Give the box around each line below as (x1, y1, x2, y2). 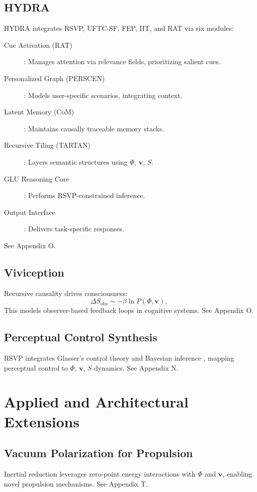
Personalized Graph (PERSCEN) (4, 73, 105, 83)
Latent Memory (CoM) (4, 106, 75, 117)
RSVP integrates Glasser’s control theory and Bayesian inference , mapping (4, 353, 234, 363)
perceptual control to (4, 362, 68, 373)
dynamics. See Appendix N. (94, 362, 178, 373)
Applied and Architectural (4, 392, 189, 412)
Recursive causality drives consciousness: (4, 288, 128, 298)
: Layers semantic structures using (24, 156, 128, 167)
